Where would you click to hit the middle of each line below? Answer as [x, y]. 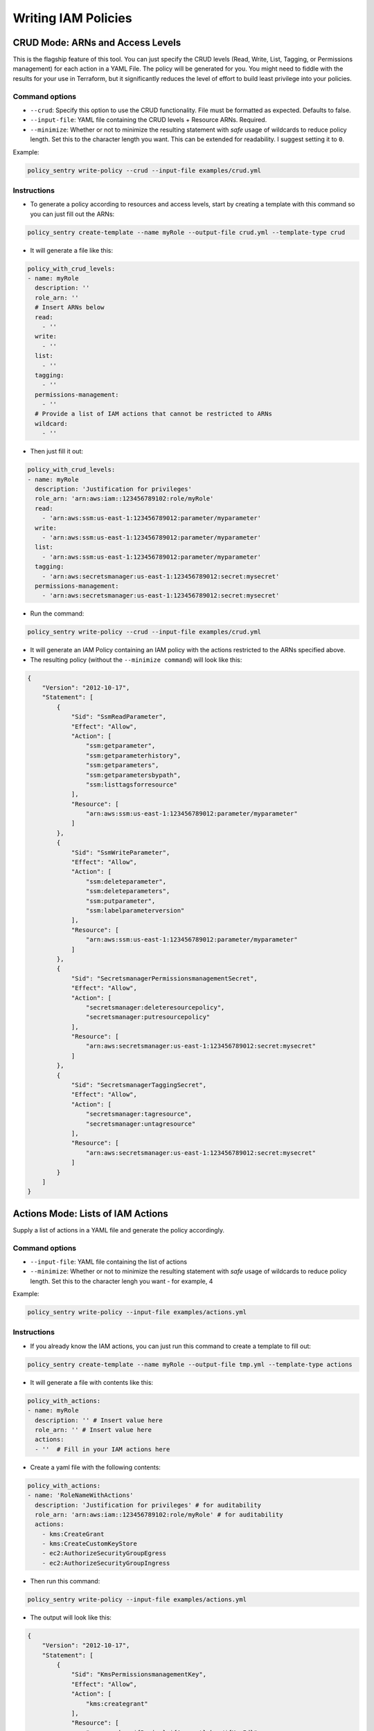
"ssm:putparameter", [121, 901]
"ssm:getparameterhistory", [133, 755]
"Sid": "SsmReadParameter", [118, 717]
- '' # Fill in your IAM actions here [103, 1449]
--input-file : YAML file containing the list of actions [108, 1262]
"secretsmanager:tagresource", [139, 1114]
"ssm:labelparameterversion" [135, 911]
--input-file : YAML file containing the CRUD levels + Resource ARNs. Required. [149, 120]
